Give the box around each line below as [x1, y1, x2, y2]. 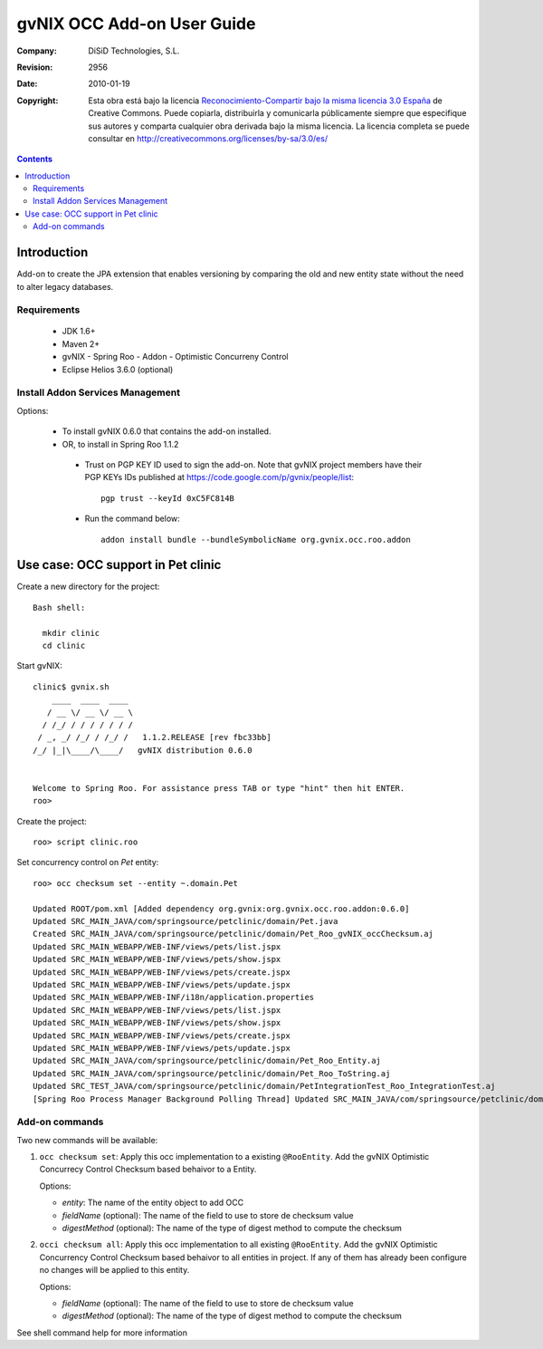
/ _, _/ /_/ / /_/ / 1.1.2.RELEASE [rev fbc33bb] [37, 732, 271, 743]
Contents [16, 154, 53, 165]
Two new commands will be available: [16, 1134, 158, 1145]
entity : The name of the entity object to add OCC [62, 1197, 244, 1209]
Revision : [16, 62, 53, 72]
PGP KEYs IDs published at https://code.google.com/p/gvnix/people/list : [84, 472, 355, 483]
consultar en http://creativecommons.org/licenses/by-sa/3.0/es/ [88, 132, 329, 144]
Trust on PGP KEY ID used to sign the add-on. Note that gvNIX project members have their [84, 458, 423, 470]
